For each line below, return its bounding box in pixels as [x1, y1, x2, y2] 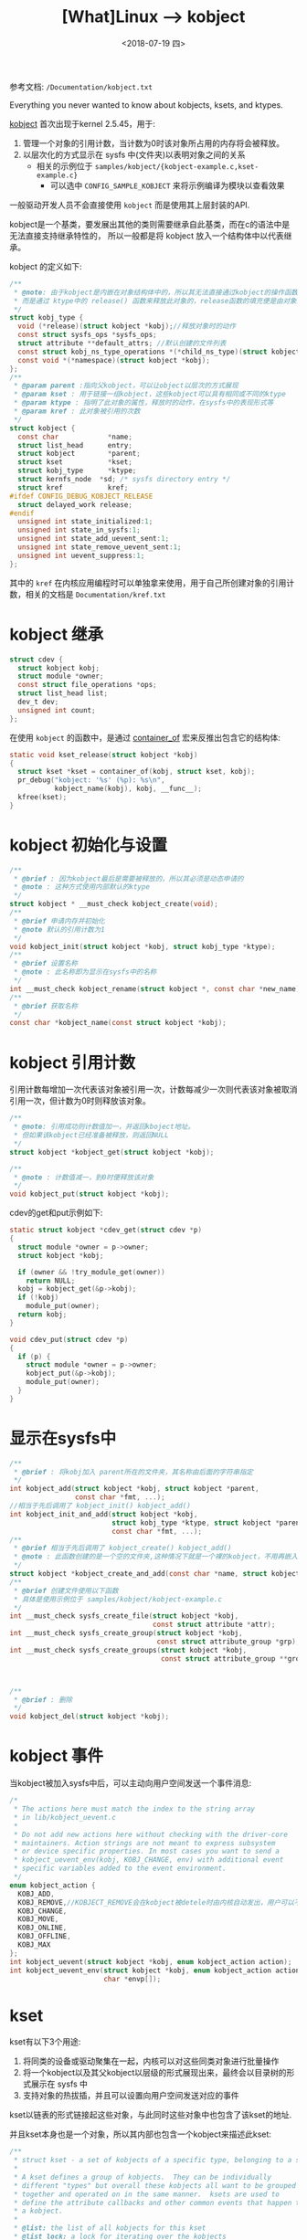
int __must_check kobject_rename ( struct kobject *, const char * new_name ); [9, 984, 304, 993]
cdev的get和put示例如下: [9, 1208, 103, 1219]
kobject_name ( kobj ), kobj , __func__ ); [54, 784, 203, 794]
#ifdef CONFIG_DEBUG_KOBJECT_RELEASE [9, 491, 153, 501]
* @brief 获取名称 [13, 1001, 79, 1010]
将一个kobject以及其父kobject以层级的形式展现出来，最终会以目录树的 [22, 2067, 287, 2078]
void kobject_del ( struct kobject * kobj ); [9, 1712, 170, 1721]
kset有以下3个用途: [9, 2036, 81, 2047]
